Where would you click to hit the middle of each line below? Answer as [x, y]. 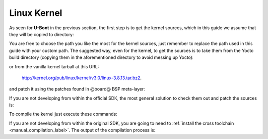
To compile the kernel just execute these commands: [63, 114]
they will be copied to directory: [41, 34]
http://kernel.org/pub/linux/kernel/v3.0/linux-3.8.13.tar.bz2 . [82, 78]
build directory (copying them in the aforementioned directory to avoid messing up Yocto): [101, 57]
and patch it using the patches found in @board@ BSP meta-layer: [77, 89]
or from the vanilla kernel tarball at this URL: [54, 66]
